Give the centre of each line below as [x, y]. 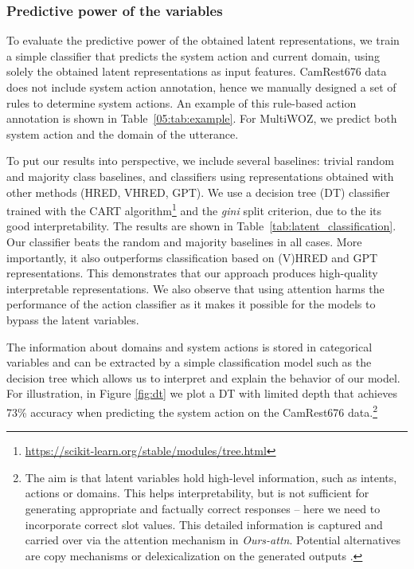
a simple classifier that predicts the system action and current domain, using [193, 55]
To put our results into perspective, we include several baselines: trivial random [200, 161]
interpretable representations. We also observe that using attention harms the [195, 288]
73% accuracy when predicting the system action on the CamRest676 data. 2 [192, 410]
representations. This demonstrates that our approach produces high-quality [192, 273]
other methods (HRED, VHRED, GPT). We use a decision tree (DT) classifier [198, 192]
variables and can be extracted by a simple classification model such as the [189, 362]
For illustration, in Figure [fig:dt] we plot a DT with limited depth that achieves [202, 393]
